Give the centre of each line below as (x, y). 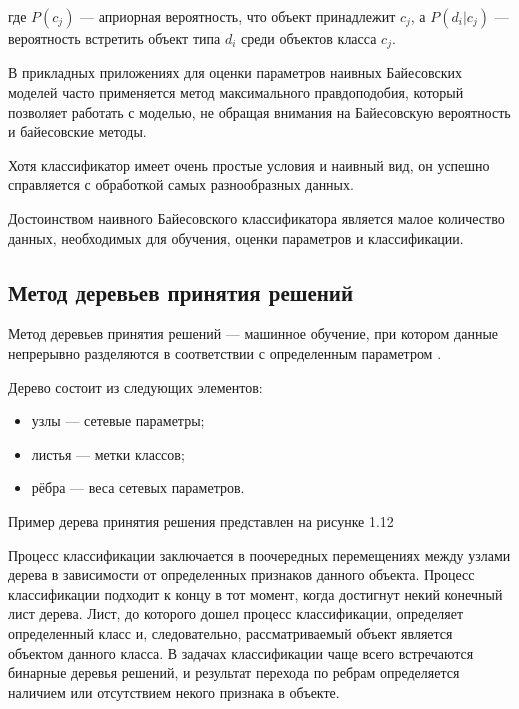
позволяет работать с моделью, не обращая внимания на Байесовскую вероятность (259, 111)
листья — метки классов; (108, 453)
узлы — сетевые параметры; (118, 420)
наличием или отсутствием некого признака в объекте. (174, 691)
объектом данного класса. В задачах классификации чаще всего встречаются (241, 652)
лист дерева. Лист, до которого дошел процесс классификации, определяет (236, 613)
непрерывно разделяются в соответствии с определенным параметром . (225, 353)
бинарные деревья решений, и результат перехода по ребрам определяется (234, 672)
